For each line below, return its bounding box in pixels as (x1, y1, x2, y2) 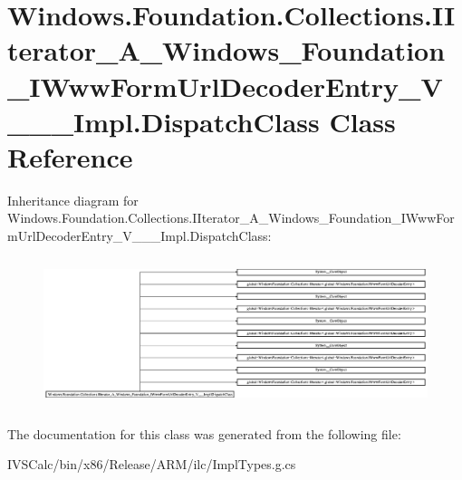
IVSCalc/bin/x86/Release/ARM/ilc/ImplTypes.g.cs (7, 455, 296, 474)
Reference (7, 138, 133, 175)
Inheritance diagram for (7, 190, 139, 209)
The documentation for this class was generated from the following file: (7, 424, 401, 443)
